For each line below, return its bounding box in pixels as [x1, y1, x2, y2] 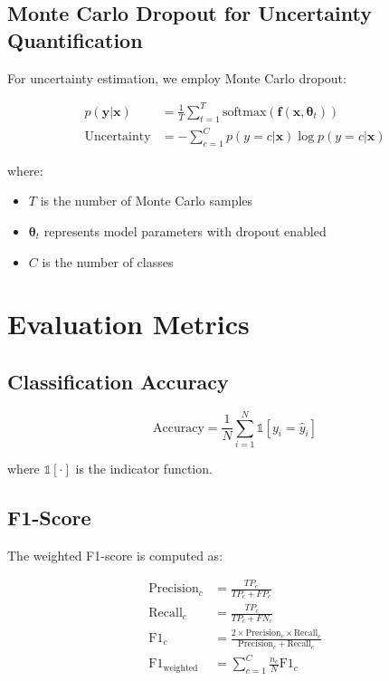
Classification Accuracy [7, 367, 229, 395]
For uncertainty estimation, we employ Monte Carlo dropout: [7, 68, 346, 87]
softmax [223, 105, 267, 119]
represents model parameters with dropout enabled [43, 222, 327, 241]
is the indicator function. [75, 458, 213, 477]
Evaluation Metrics [7, 305, 250, 342]
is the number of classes [42, 252, 174, 271]
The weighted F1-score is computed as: [7, 545, 223, 564]
